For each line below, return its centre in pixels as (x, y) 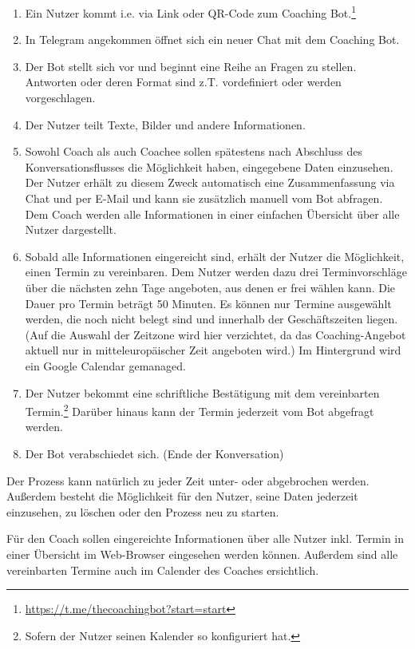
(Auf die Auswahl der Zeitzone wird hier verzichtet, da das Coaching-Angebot (215, 334)
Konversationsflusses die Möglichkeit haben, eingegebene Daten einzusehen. (209, 166)
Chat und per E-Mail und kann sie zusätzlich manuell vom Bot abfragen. (204, 198)
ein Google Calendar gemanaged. (105, 365)
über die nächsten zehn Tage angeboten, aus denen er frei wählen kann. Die (210, 287)
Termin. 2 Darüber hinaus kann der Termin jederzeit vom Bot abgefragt (200, 410)
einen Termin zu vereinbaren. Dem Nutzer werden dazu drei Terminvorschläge (216, 272)
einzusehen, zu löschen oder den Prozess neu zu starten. (143, 511)
